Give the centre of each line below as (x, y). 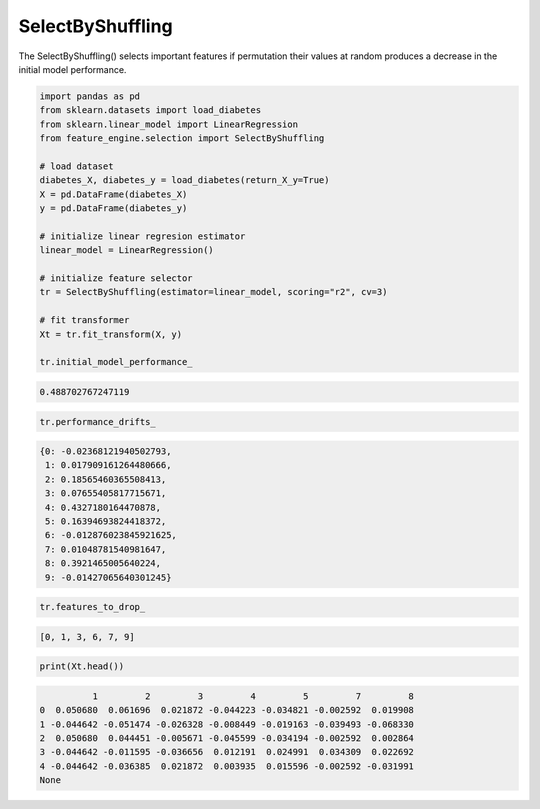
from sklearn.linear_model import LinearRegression (169, 124)
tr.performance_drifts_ (98, 421)
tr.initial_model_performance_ (116, 362)
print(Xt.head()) (82, 666)
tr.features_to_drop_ (92, 607)
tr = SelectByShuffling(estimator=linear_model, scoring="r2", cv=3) (213, 292)
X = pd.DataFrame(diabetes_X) (113, 194)
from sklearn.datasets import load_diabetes (150, 110)
